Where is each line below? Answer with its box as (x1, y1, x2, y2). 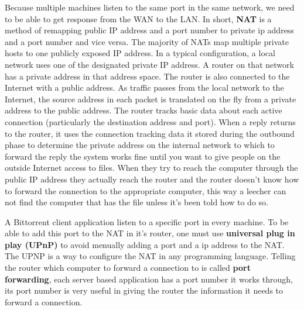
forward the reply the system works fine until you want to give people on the (5, 150, 281, 162)
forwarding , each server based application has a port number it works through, (5, 273, 293, 285)
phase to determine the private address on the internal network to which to (5, 139, 275, 151)
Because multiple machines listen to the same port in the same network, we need (5, 1, 295, 13)
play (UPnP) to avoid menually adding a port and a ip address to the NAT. (5, 238, 285, 250)
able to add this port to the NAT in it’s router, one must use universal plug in (5, 227, 295, 239)
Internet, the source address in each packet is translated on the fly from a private (5, 92, 296, 105)
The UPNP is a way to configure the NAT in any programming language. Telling (5, 250, 296, 262)
